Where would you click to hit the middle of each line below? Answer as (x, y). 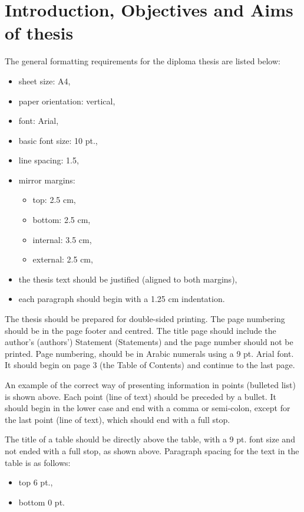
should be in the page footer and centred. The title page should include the (141, 330)
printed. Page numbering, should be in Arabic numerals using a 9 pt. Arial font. (149, 353)
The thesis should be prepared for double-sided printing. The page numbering (145, 319)
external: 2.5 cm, (63, 259)
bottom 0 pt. (42, 502)
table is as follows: (38, 462)
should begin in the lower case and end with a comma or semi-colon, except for (148, 408)
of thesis (39, 33)
